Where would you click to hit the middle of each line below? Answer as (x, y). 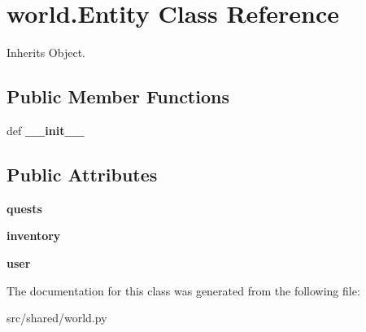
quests (24, 208)
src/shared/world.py (57, 318)
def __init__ (46, 130)
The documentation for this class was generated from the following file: (183, 290)
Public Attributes (82, 174)
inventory (34, 236)
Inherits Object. (46, 52)
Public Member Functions (118, 96)
